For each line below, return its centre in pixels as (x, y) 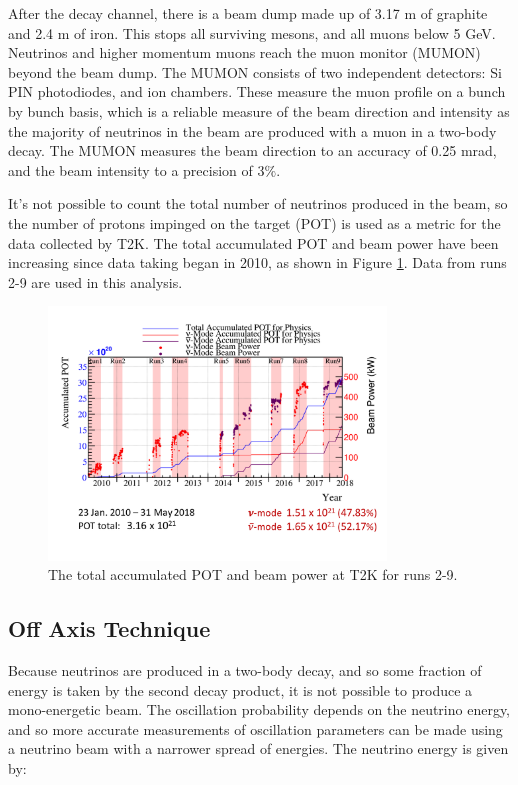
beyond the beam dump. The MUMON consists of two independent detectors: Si (255, 71)
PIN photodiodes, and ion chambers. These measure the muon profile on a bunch (257, 91)
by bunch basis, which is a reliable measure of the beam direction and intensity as (259, 110)
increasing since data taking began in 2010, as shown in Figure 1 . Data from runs (257, 262)
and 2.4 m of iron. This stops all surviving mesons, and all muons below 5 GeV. (252, 32)
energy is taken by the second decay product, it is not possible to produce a (240, 689)
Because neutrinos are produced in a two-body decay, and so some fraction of (245, 670)
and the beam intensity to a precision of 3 (136, 169)
